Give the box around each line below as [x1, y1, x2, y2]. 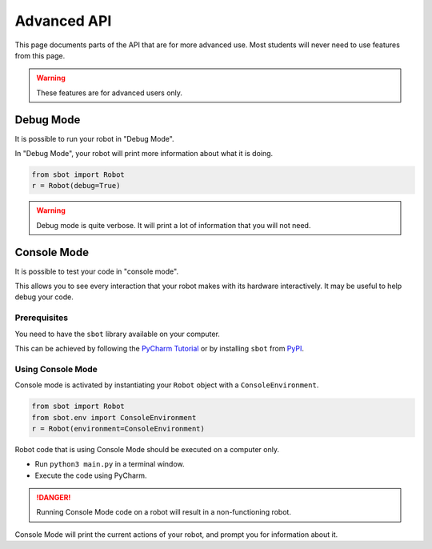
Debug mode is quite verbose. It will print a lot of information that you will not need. [36, 220, 311, 230]
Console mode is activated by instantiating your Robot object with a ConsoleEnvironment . [14, 380, 319, 390]
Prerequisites [14, 312, 68, 323]
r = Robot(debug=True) [31, 181, 121, 190]
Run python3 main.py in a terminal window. [34, 459, 185, 469]
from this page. [14, 50, 66, 60]
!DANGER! [36, 493, 71, 503]
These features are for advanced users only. [36, 88, 183, 98]
